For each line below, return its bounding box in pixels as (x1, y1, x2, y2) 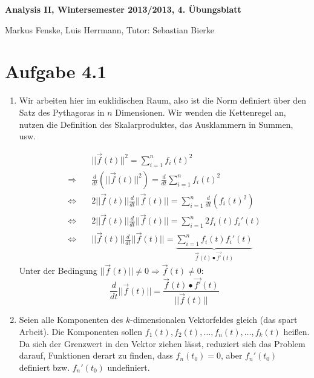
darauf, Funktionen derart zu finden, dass (19, 349, 173, 362)
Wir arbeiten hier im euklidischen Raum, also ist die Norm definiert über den (19, 94, 307, 107)
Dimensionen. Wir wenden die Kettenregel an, (115, 105, 286, 118)
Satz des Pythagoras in (19, 105, 105, 118)
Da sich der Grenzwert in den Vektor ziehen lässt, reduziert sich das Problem (19, 337, 306, 350)
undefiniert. (107, 360, 150, 373)
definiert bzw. (19, 360, 70, 373)
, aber (220, 349, 243, 362)
